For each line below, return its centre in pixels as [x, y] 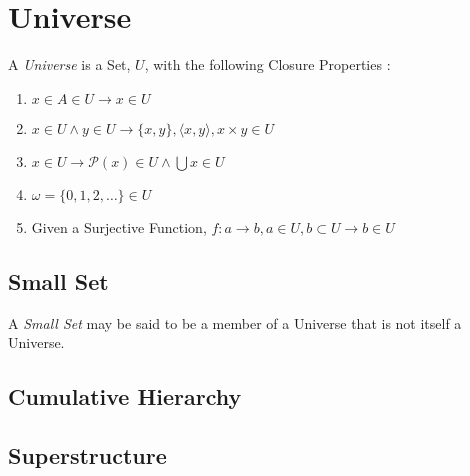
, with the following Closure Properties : [267, 64]
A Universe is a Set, [69, 64]
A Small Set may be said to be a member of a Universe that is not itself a [235, 322]
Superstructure [87, 454]
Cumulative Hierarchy [125, 396]
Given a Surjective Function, [119, 226]
